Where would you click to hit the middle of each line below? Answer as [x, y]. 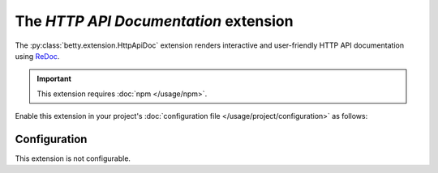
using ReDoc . [37, 56]
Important [54, 79]
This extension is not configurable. [73, 158]
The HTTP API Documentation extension [154, 21]
